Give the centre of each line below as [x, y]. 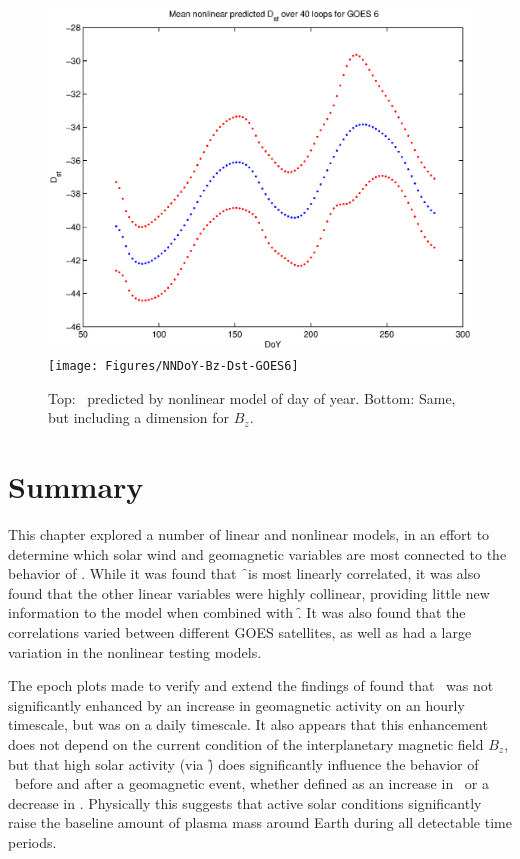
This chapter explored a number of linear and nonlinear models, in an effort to [249, 533]
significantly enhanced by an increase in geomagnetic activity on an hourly [236, 704]
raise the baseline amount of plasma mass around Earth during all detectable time [260, 822]
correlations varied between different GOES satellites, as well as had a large [240, 631]
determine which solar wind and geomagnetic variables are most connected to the [257, 553]
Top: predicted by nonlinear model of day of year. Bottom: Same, [252, 397]
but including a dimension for [138, 417]
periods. [32, 841]
